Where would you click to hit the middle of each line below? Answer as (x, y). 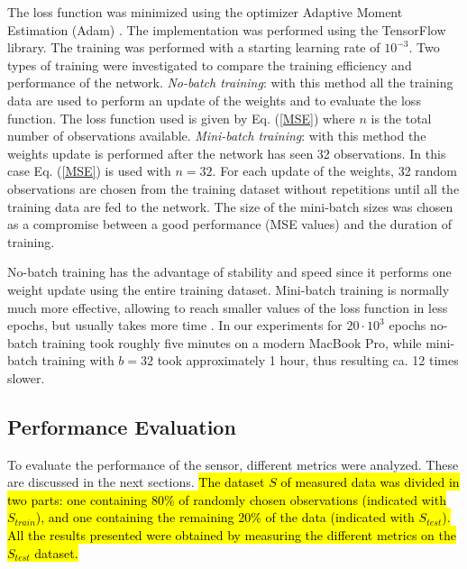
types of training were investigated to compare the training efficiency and (210, 64)
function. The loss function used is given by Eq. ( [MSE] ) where (181, 118)
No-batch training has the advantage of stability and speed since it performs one (229, 272)
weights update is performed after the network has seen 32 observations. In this (227, 153)
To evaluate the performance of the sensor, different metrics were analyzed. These (233, 464)
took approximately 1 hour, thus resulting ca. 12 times (308, 360)
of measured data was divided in (370, 482)
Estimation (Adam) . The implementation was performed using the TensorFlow (227, 29)
